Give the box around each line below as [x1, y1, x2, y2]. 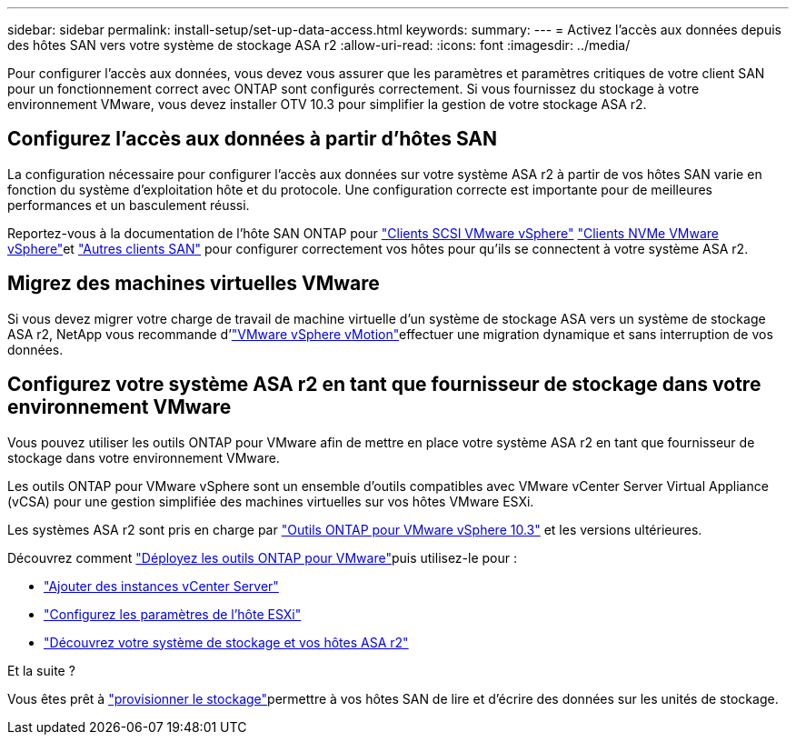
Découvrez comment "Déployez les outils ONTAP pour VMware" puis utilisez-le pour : [7, 549, 518, 566]
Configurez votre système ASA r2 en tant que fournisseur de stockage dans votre [7, 373, 761, 396]
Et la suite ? [7, 662, 75, 678]
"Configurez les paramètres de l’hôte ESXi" [44, 606, 302, 622]
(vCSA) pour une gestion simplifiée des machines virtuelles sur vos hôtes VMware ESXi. [7, 493, 534, 509]
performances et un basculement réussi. [7, 196, 250, 213]
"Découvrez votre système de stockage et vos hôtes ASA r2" [44, 634, 409, 650]
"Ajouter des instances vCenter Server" [44, 577, 279, 594]
